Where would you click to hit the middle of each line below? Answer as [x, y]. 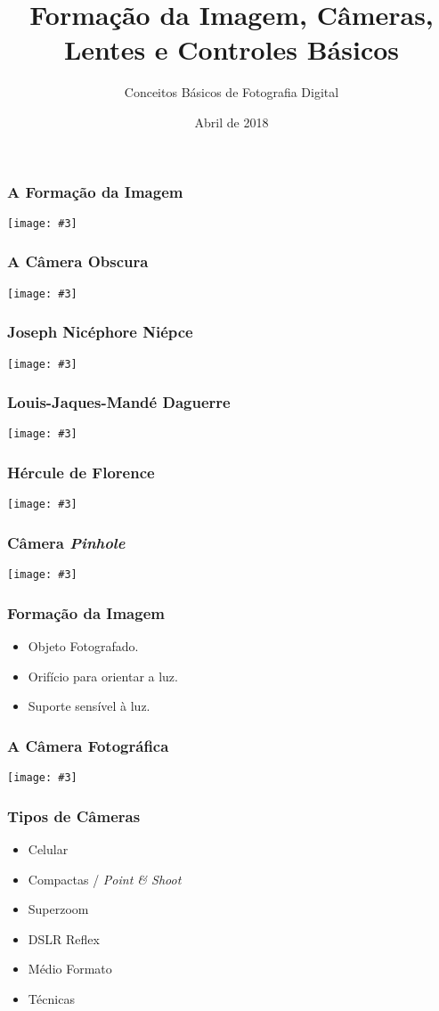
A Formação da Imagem [95, 191]
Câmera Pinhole [66, 542]
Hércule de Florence [81, 472]
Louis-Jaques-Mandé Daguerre [119, 402]
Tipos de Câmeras [74, 815]
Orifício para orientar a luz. [103, 676]
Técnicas [51, 998]
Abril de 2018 [232, 122]
